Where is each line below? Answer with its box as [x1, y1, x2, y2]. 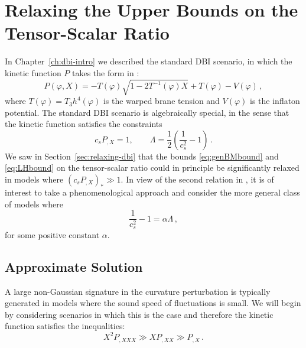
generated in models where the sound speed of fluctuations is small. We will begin [5, 297, 301, 309]
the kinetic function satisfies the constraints [5, 118, 162, 130]
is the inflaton [250, 95, 300, 107]
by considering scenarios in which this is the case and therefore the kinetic [5, 308, 274, 320]
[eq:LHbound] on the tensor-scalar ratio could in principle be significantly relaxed [5, 161, 300, 174]
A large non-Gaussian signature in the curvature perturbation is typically [5, 285, 271, 297]
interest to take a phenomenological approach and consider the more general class [5, 186, 300, 199]
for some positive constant [5, 228, 100, 240]
